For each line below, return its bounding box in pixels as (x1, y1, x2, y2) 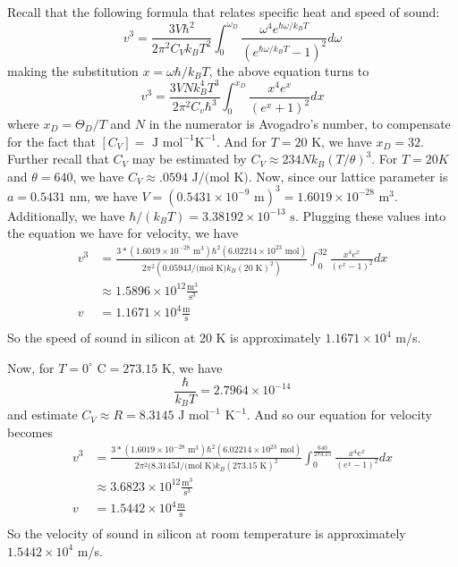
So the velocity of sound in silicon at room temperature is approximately (7, 524, 406, 543)
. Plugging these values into (294, 206, 446, 224)
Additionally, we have (7, 206, 125, 224)
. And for (216, 131, 267, 150)
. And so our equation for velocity (246, 405, 432, 424)
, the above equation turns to (208, 61, 369, 80)
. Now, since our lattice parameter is (248, 166, 448, 185)
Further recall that (7, 149, 109, 168)
